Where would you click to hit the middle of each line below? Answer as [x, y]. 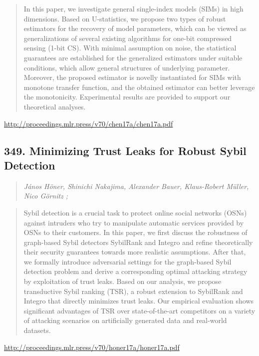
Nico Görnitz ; [46, 196]
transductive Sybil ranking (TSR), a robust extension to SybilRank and [133, 291]
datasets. [37, 330]
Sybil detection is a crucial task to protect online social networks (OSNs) [135, 212]
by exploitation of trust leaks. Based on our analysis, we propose [123, 281]
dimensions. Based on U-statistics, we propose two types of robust [125, 18]
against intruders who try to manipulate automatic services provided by [134, 222]
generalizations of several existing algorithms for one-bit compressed [128, 38]
